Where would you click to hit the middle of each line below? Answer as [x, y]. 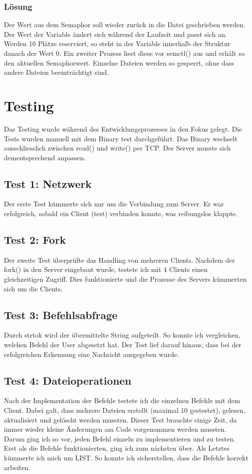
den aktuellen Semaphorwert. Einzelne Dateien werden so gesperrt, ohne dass [119, 62]
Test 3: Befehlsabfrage [61, 314]
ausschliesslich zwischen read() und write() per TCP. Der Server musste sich [117, 148]
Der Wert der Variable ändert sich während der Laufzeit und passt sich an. [116, 34]
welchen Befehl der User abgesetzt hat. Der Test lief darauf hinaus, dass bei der [123, 345]
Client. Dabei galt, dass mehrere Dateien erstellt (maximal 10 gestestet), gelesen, [125, 410]
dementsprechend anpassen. [45, 157]
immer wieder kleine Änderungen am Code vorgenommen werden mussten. [115, 429]
